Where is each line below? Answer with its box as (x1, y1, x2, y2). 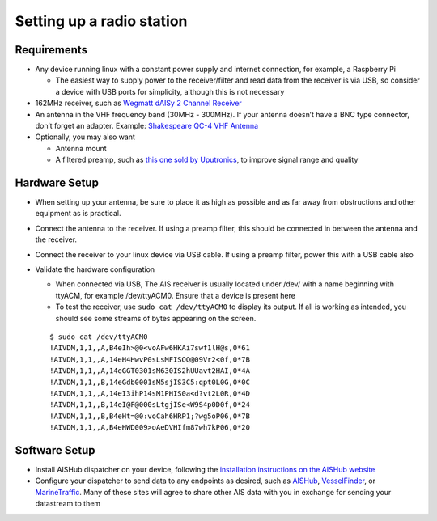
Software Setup (15, 443, 96, 457)
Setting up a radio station (15, 12, 188, 30)
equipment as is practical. (35, 209, 121, 218)
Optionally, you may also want (35, 132, 135, 142)
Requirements (15, 43, 88, 57)
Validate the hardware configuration (35, 265, 155, 274)
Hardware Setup (15, 176, 99, 189)
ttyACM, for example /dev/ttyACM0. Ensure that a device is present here (55, 290, 295, 300)
